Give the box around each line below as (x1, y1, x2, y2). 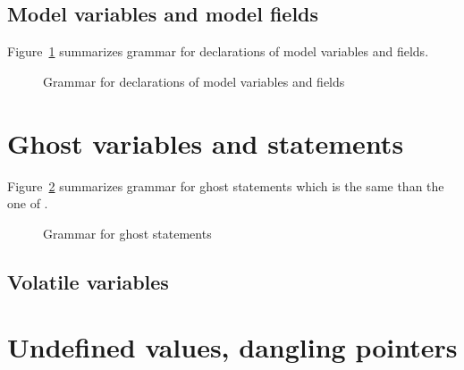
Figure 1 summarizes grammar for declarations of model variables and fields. (7, 42, 429, 61)
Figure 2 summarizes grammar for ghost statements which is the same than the (7, 176, 444, 195)
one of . (7, 194, 48, 213)
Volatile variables (7, 267, 169, 295)
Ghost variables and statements (7, 124, 404, 161)
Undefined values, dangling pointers (7, 329, 458, 366)
